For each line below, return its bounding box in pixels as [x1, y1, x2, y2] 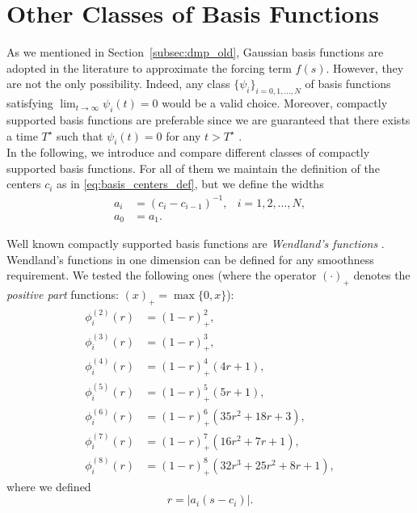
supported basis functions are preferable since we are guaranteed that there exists [6, 111, 411, 128]
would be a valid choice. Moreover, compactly [162, 95, 388, 111]
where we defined [6, 477, 91, 494]
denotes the [353, 267, 411, 284]
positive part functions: [6, 286, 119, 303]
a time [6, 127, 38, 144]
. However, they [326, 59, 404, 76]
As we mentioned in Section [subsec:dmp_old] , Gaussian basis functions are [6, 44, 384, 61]
